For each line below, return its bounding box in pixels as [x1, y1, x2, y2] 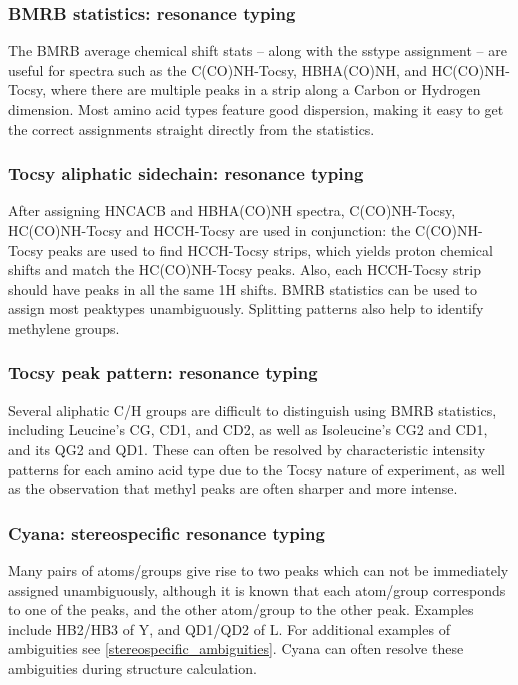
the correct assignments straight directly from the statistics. [8, 118, 375, 139]
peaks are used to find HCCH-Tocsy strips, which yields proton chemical [48, 239, 493, 260]
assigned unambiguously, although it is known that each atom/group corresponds [8, 579, 506, 600]
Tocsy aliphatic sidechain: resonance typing [8, 161, 364, 186]
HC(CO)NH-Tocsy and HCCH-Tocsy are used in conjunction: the [8, 220, 411, 240]
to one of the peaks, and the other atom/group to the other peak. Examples [8, 599, 474, 620]
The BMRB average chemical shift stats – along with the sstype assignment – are [8, 40, 507, 61]
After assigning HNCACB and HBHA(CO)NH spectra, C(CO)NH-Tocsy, [8, 200, 456, 221]
